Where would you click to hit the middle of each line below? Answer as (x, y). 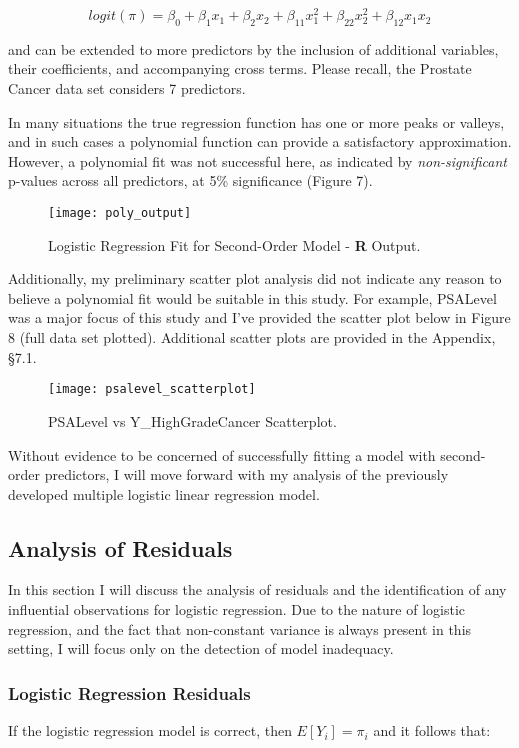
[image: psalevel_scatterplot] (152, 389)
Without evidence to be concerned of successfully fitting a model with (222, 454)
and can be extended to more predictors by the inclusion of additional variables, (253, 48)
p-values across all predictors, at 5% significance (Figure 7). (190, 180)
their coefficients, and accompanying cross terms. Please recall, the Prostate (240, 68)
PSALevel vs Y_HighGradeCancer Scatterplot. (192, 420)
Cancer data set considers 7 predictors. (127, 88)
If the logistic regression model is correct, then (150, 730)
